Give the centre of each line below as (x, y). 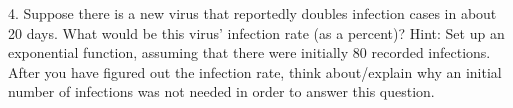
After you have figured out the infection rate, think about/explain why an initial (255, 71)
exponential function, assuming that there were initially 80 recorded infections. (249, 52)
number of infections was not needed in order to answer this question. (221, 91)
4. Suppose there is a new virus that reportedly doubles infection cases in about (252, 13)
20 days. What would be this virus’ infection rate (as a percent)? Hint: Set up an (256, 32)
